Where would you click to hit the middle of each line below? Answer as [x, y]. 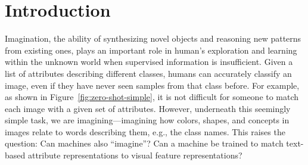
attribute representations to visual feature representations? [135, 155]
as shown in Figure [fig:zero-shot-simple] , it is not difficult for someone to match [152, 97]
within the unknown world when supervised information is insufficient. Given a [149, 62]
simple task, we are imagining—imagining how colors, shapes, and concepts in [147, 120]
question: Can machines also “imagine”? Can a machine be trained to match [144, 143]
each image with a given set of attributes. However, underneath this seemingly [148, 108]
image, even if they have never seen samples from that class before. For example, [152, 85]
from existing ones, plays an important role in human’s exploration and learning [151, 50]
